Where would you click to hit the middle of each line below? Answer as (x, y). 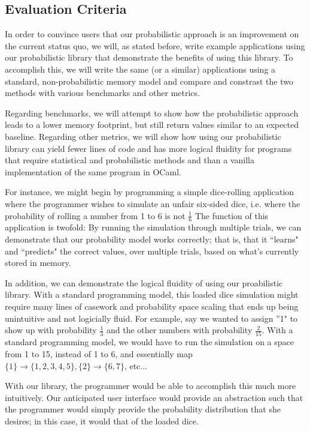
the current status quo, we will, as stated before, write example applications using (155, 45)
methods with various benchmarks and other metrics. (102, 93)
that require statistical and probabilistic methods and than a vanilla (130, 160)
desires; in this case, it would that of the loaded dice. (102, 420)
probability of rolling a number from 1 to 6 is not (95, 215)
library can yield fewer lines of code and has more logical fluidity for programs (148, 148)
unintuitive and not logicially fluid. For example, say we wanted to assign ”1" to (151, 318)
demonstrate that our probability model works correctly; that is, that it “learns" (152, 239)
